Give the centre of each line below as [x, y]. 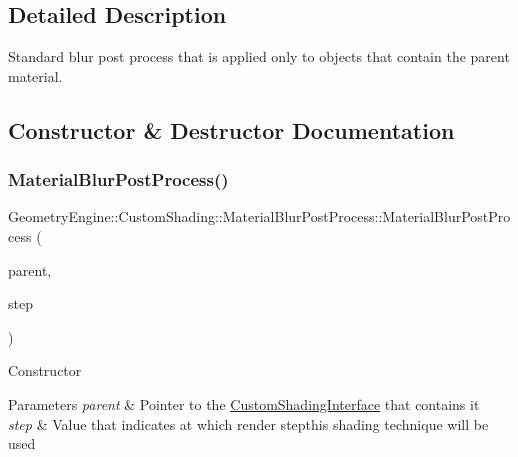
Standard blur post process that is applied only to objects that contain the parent [259, 56]
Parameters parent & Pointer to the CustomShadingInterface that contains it [244, 403]
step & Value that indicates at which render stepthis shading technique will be [248, 423]
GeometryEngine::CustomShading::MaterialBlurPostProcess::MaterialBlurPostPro [259, 216]
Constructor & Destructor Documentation [231, 129]
